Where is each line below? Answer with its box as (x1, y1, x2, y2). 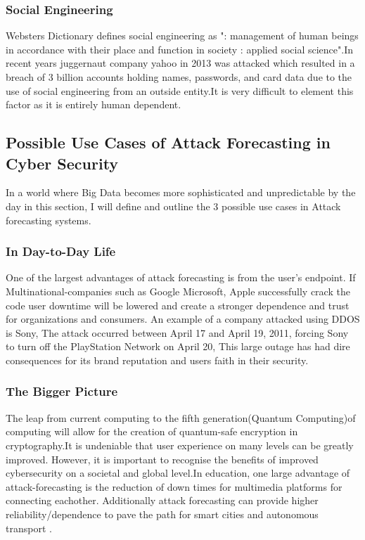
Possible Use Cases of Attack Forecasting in (6, 131, 331, 153)
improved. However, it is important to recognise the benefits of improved (6, 451, 319, 466)
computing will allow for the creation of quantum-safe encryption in (6, 424, 298, 439)
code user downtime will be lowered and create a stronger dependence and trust (6, 297, 350, 312)
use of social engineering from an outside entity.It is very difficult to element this (6, 83, 354, 98)
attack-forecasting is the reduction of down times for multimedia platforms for (6, 479, 342, 494)
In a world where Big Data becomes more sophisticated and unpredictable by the (6, 185, 356, 200)
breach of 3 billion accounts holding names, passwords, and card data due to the (6, 70, 352, 84)
